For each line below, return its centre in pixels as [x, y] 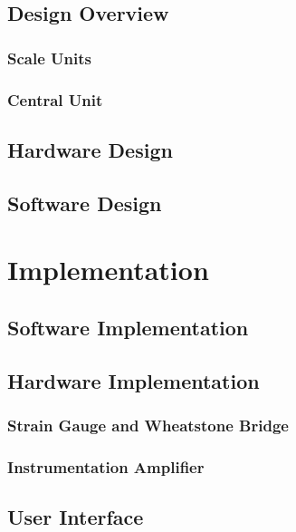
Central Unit [55, 99]
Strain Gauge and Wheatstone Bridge [148, 425]
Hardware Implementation [134, 380]
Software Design [85, 203]
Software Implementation [128, 327]
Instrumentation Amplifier [106, 466]
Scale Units [49, 58]
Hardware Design [90, 149]
